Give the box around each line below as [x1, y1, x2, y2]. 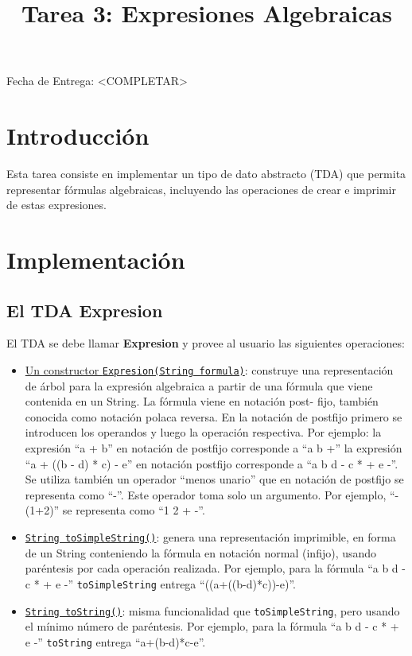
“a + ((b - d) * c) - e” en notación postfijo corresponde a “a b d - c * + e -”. [25, 455, 398, 472]
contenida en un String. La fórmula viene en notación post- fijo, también [25, 393, 379, 410]
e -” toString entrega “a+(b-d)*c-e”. [25, 633, 206, 650]
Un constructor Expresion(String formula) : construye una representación [25, 362, 394, 378]
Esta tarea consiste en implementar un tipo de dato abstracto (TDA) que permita [6, 165, 406, 182]
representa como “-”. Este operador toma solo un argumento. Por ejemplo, [25, 486, 387, 503]
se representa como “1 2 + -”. [62, 502, 205, 518]
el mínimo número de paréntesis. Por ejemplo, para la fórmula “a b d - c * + [25, 618, 399, 635]
